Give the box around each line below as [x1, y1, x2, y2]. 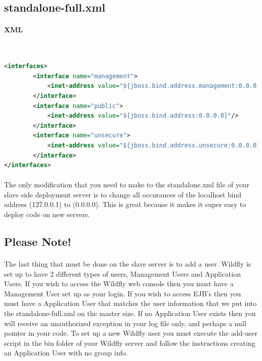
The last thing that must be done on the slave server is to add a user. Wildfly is [4, 259, 251, 269]
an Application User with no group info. [4, 347, 128, 358]
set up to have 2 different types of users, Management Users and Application [4, 268, 241, 279]
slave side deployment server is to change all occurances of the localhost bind [4, 189, 242, 199]
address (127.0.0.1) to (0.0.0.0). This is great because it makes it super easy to [4, 199, 246, 210]
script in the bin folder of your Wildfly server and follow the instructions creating [4, 337, 255, 348]
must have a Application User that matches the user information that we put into [4, 298, 257, 308]
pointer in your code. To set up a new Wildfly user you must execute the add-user [4, 328, 257, 338]
